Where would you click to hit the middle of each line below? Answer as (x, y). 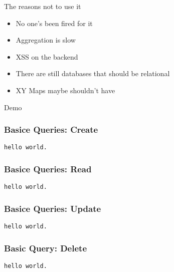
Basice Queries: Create (51, 129)
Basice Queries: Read (48, 169)
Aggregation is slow (46, 40)
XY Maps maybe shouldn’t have (65, 90)
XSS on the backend (47, 56)
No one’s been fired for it (54, 23)
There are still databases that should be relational (93, 73)
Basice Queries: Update (53, 208)
